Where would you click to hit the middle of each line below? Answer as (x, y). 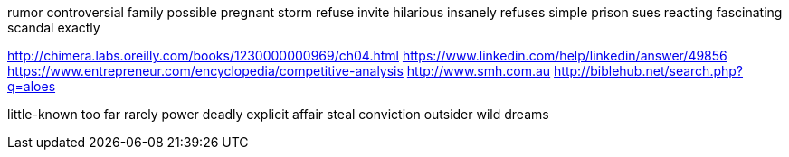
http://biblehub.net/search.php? (648, 71)
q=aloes (32, 86)
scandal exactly (54, 28)
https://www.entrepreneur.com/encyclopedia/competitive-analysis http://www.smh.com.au (279, 71)
